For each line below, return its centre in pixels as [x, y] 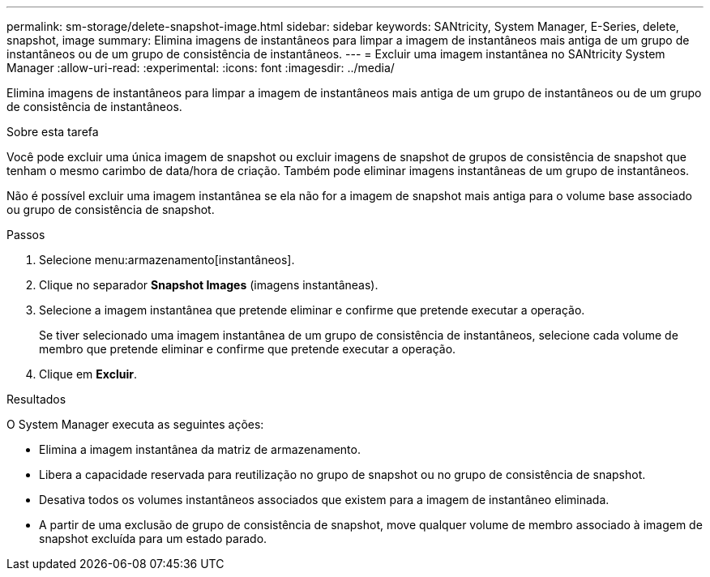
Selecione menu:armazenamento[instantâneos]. [167, 260]
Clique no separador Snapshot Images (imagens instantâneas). [209, 285]
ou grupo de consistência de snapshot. [111, 209]
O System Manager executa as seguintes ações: [135, 424]
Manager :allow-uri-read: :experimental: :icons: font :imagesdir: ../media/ [201, 68]
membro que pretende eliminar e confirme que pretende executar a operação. [248, 349]
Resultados [36, 399]
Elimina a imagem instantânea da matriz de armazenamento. [200, 449]
